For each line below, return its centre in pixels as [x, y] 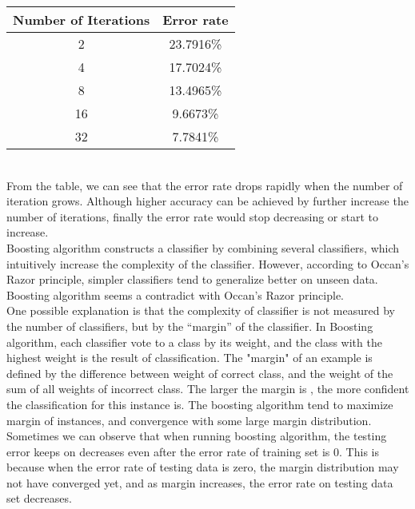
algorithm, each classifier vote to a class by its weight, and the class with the [194, 342]
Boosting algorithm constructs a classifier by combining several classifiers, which [203, 247]
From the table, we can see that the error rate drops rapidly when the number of [205, 185]
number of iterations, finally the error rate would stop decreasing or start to [193, 216]
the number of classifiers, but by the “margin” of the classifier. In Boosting [190, 326]
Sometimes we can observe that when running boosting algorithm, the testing [197, 436]
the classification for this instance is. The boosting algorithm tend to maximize [200, 404]
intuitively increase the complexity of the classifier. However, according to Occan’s [208, 263]
